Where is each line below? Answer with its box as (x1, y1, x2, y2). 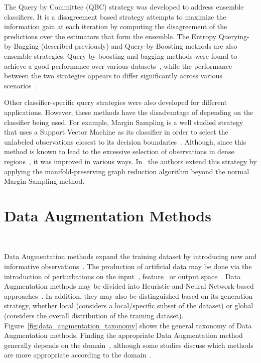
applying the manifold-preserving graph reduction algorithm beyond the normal (4, 166, 249, 176)
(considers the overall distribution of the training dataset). (4, 310, 184, 320)
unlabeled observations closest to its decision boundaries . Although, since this (4, 136, 246, 147)
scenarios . (4, 80, 37, 90)
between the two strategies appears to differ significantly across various (4, 70, 222, 81)
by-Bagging (4, 41, 39, 51)
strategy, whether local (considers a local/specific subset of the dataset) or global (4, 300, 253, 311)
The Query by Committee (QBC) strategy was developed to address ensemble (4, 2, 244, 12)
